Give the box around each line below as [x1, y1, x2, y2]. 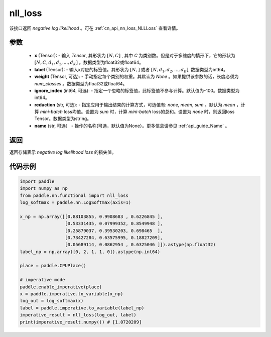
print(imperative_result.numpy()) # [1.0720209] [20, 319, 142, 325]
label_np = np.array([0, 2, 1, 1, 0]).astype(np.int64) [20, 249, 161, 255]
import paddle [20, 178, 55, 184]
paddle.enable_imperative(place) [20, 284, 102, 290]
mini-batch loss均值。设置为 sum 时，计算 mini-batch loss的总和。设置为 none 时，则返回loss [40, 108, 235, 115]
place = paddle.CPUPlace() [20, 263, 86, 269]
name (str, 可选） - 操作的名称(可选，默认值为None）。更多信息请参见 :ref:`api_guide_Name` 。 [34, 123, 230, 129]
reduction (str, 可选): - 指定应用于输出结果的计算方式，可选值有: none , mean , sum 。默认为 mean [34, 101, 235, 107]
